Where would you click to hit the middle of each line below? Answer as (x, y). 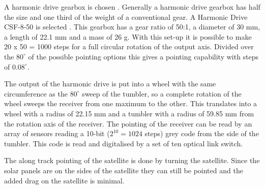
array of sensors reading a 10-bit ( (57, 133)
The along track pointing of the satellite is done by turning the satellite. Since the (132, 160)
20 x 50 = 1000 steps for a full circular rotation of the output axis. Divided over (129, 46)
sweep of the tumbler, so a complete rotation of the (162, 93)
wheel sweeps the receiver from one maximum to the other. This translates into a (131, 103)
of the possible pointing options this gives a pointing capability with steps (143, 56)
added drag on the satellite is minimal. (64, 180)
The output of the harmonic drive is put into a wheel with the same (110, 84)
